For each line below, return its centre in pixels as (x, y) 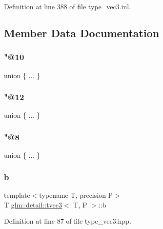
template (17, 195)
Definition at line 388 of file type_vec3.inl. (67, 6)
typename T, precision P (76, 195)
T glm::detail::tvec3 (33, 204)
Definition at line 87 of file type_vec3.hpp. (68, 221)
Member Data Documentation (82, 32)
